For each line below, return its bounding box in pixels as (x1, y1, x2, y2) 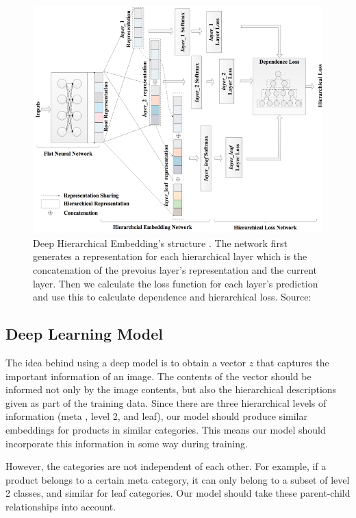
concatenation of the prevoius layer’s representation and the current (33, 263, 318, 277)
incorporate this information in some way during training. (5, 436, 248, 450)
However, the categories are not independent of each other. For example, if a (5, 459, 327, 473)
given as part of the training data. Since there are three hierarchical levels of (5, 395, 327, 410)
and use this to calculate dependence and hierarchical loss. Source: (33, 290, 311, 304)
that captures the (256, 355, 329, 370)
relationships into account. (5, 499, 116, 513)
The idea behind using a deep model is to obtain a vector (5, 355, 246, 370)
